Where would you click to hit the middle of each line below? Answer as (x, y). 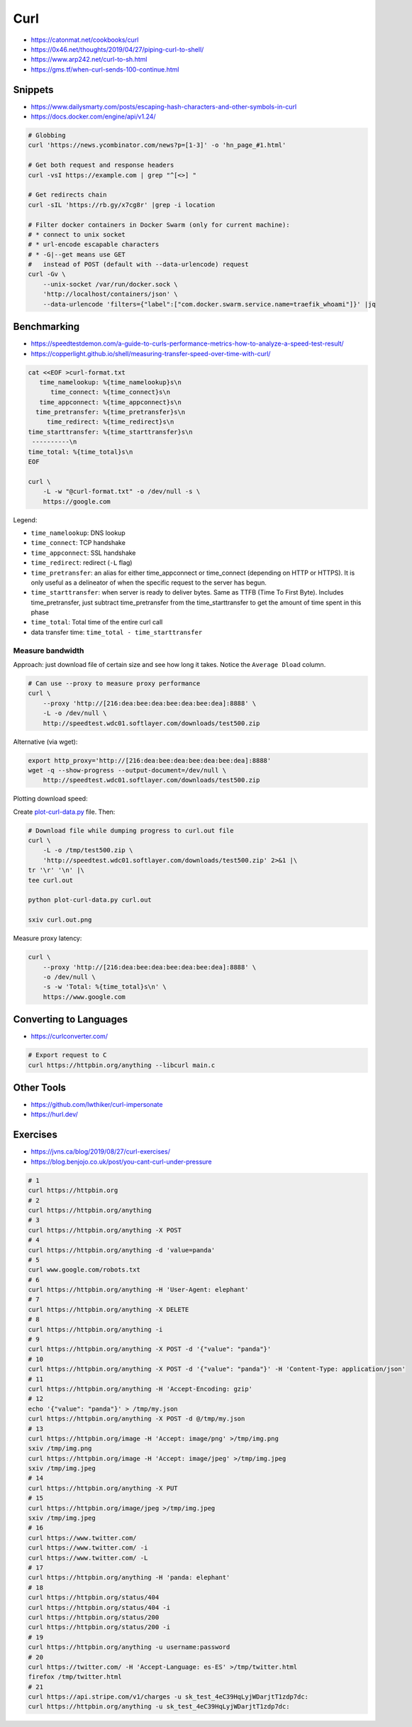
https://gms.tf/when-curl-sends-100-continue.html (105, 69)
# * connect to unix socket (77, 235)
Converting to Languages (71, 1019)
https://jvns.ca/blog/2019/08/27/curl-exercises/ (100, 1152)
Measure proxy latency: (48, 938)
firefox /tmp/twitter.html (75, 1677)
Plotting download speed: (50, 799)
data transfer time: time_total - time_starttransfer (117, 632)
